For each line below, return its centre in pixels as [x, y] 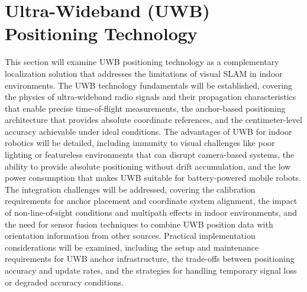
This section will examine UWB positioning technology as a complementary [142, 62]
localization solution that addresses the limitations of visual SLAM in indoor [144, 73]
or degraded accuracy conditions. [64, 282]
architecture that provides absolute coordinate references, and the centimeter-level [153, 120]
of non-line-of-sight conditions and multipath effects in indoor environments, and [151, 212]
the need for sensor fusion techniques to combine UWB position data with [139, 224]
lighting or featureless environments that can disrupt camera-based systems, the [150, 155]
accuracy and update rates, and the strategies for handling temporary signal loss [151, 270]
